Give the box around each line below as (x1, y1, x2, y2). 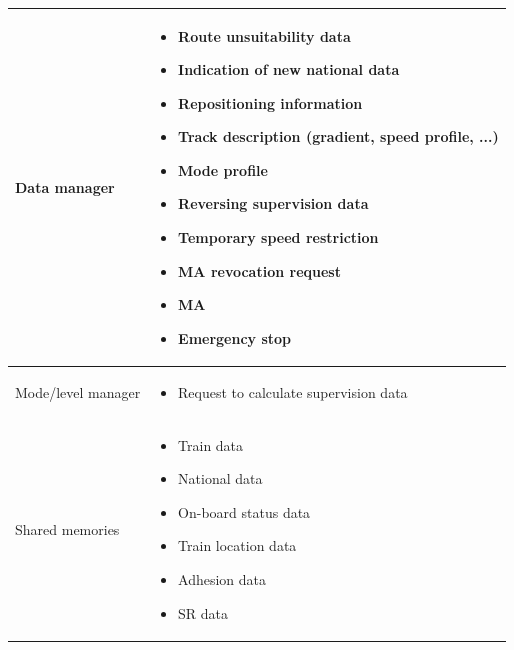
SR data (178, 602, 229, 623)
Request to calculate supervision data (178, 381, 408, 402)
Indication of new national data (178, 59, 400, 80)
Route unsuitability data (178, 25, 351, 46)
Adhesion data (178, 568, 267, 589)
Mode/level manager (15, 381, 141, 402)
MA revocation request (178, 260, 341, 281)
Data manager (15, 176, 115, 197)
